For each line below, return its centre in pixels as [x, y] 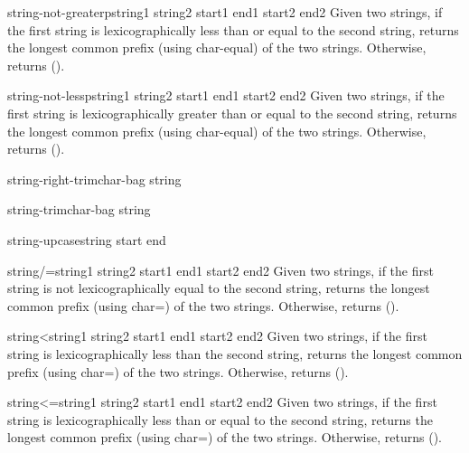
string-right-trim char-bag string [94, 179]
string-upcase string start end [87, 239]
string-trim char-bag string [79, 209]
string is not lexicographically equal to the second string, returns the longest [219, 288]
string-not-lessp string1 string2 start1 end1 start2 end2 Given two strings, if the [226, 95]
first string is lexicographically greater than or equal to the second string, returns [232, 113]
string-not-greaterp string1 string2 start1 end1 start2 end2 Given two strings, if [225, 12]
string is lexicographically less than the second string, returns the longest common [235, 353]
